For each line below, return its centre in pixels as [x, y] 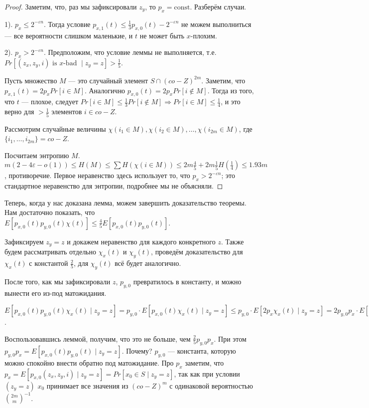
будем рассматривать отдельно [50, 252]
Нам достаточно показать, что [50, 212]
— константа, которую [202, 350]
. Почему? [137, 350]
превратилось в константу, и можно [187, 281]
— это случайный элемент [108, 80]
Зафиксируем [24, 241]
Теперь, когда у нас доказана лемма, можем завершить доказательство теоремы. [125, 202]
